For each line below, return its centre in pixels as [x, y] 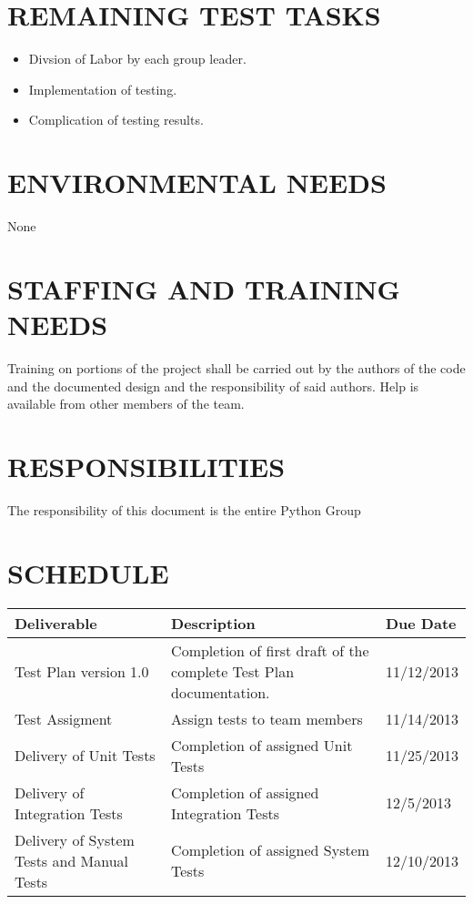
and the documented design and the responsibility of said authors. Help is [213, 386]
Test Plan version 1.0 [82, 671]
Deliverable [56, 623]
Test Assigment [64, 718]
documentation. [221, 692]
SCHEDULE [88, 572]
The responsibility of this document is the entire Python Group [184, 509]
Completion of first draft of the [270, 650]
